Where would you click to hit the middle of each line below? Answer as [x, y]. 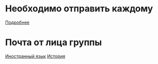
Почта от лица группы [53, 42]
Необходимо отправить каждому [79, 9]
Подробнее [17, 22]
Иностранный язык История [35, 56]
